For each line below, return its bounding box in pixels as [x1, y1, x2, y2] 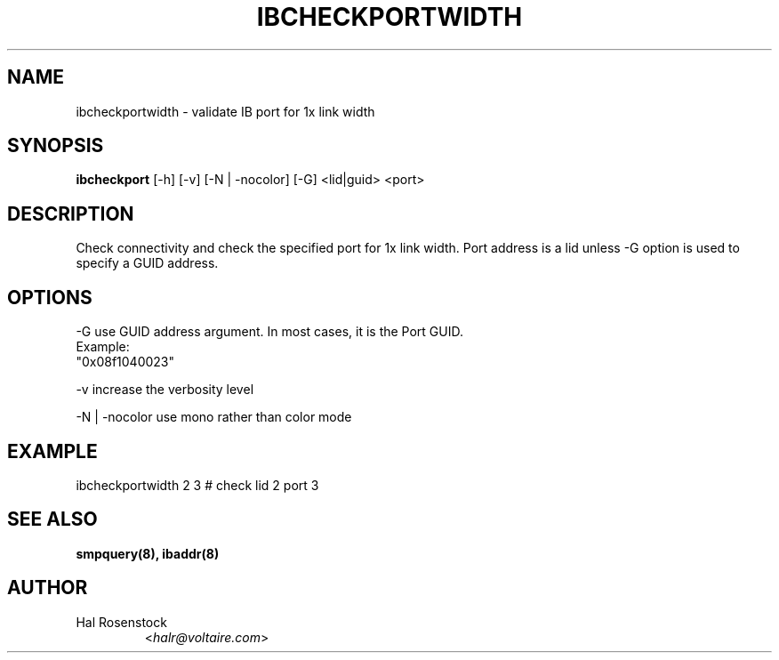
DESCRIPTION [7, 202, 134, 225]
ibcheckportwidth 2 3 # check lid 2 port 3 [76, 477, 319, 493]
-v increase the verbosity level [76, 382, 254, 398]
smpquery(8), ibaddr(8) [76, 545, 220, 561]
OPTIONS [7, 286, 92, 309]
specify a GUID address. [76, 255, 219, 271]
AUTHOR [7, 576, 88, 600]
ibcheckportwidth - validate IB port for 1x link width [76, 103, 375, 119]
